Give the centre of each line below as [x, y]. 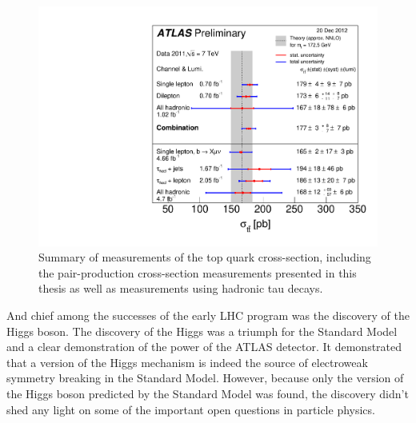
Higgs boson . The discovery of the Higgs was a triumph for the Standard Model [202, 331]
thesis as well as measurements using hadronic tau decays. [181, 288]
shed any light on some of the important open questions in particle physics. [191, 409]
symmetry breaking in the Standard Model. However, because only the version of [205, 378]
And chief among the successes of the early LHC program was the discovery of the [208, 315]
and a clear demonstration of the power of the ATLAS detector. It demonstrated [204, 347]
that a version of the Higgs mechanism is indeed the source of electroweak [187, 362]
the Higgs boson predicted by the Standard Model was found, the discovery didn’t [208, 393]
